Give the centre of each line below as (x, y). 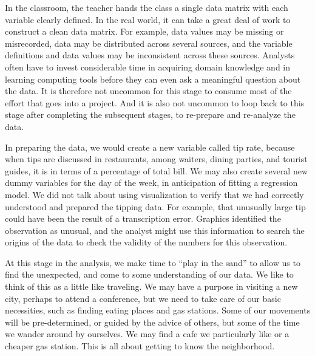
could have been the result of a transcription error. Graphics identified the (143, 218)
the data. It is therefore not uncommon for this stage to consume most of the (148, 91)
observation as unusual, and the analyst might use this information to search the (155, 230)
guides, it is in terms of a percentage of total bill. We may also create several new (157, 170)
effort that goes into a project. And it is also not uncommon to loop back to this (155, 102)
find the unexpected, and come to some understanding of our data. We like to (149, 274)
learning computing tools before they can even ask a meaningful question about (153, 79)
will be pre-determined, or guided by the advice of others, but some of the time (152, 322)
